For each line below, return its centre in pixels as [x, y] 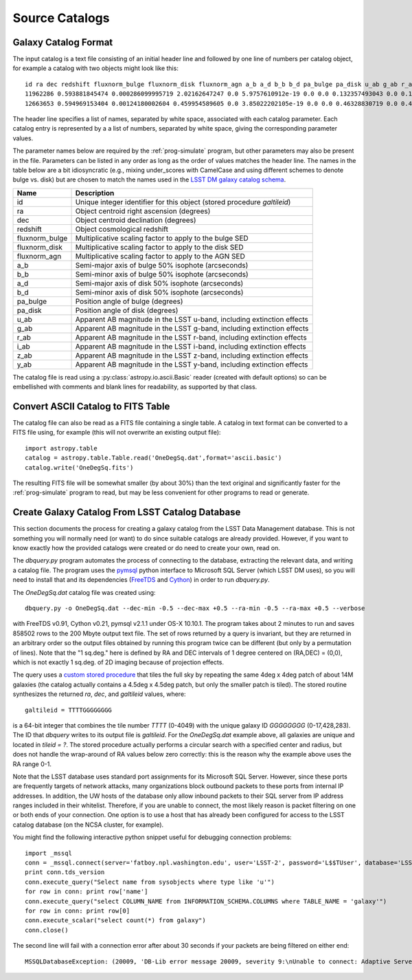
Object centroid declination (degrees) [136, 220]
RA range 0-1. [32, 764]
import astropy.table [61, 448]
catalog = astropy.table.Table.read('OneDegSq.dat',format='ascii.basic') [153, 458]
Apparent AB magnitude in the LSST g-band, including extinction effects [192, 328]
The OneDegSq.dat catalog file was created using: [84, 592]
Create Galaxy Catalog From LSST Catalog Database [127, 512]
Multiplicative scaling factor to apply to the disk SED [159, 247]
